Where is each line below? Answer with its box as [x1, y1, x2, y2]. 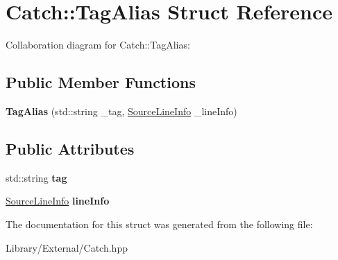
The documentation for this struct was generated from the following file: [6, 216, 313, 231]
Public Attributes [6, 137, 135, 159]
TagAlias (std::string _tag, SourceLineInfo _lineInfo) [6, 103, 237, 118]
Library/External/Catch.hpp [6, 240, 128, 254]
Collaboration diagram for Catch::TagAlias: [6, 37, 190, 52]
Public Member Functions [6, 71, 196, 93]
